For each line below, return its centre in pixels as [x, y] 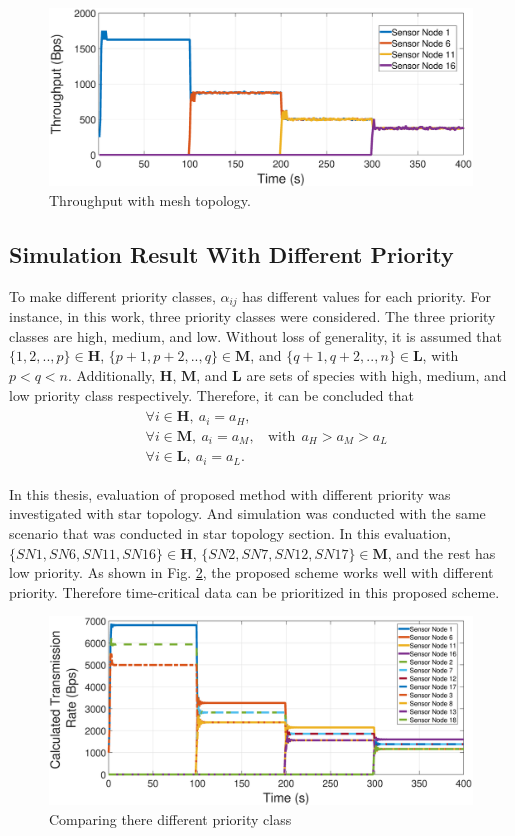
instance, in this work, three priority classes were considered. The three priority [252, 316]
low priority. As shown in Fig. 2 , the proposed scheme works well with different [251, 572]
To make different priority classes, [112, 295]
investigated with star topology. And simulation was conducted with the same [247, 513]
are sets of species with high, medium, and [376, 375]
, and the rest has [441, 552]
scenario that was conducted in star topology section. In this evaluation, [230, 532]
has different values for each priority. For [367, 295]
